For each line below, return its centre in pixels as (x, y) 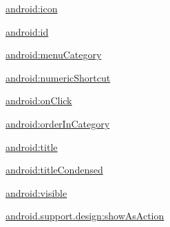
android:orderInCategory (58, 123)
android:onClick (39, 100)
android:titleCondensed (54, 170)
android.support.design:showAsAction (85, 216)
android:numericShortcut (58, 77)
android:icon (32, 8)
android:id (27, 31)
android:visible (36, 192)
